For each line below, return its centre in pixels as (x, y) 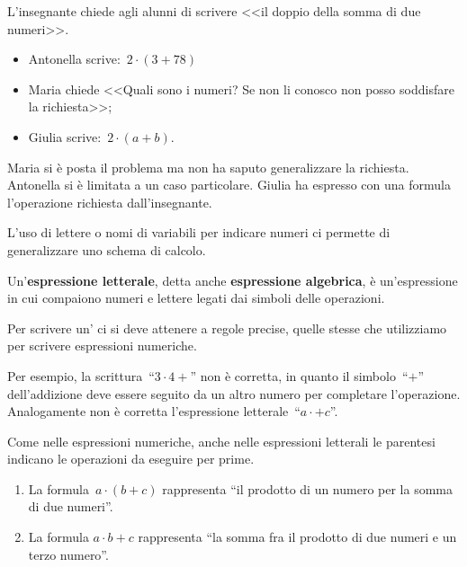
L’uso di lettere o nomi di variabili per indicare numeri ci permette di (199, 232)
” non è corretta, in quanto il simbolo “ (299, 375)
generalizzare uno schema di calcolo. (107, 249)
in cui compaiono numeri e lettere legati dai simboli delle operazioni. (196, 298)
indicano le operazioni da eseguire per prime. (131, 459)
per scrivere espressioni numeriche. (102, 346)
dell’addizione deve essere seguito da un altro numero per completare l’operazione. (234, 393)
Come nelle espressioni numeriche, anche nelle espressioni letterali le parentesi (221, 441)
